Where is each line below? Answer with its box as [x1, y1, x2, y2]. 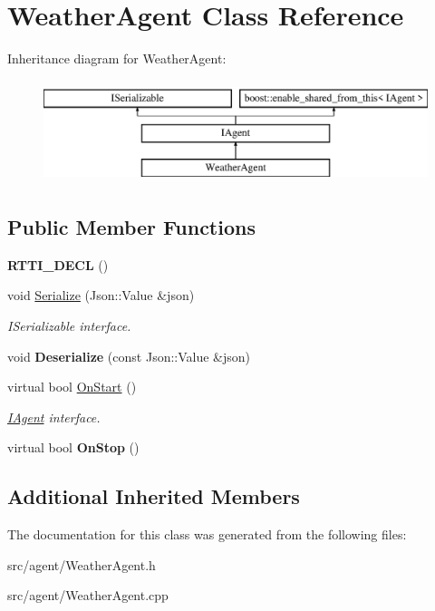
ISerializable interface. [7, 316, 131, 335]
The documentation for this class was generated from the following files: [7, 525, 407, 544]
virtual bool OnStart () [7, 377, 137, 396]
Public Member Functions [7, 213, 256, 241]
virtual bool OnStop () [7, 438, 140, 457]
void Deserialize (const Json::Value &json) [7, 346, 251, 365]
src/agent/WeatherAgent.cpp [7, 586, 169, 605]
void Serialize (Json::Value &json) [7, 286, 195, 305]
